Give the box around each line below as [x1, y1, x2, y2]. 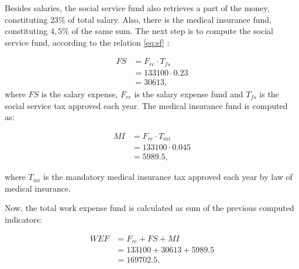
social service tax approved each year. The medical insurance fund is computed [5, 99, 288, 111]
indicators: [5, 213, 42, 226]
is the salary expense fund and [134, 87, 243, 100]
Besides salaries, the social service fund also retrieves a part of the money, [5, 2, 270, 13]
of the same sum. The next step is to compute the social [71, 25, 273, 37]
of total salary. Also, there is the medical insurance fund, [68, 13, 271, 25]
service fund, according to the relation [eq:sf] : [5, 36, 170, 48]
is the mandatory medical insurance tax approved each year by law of [43, 171, 293, 183]
